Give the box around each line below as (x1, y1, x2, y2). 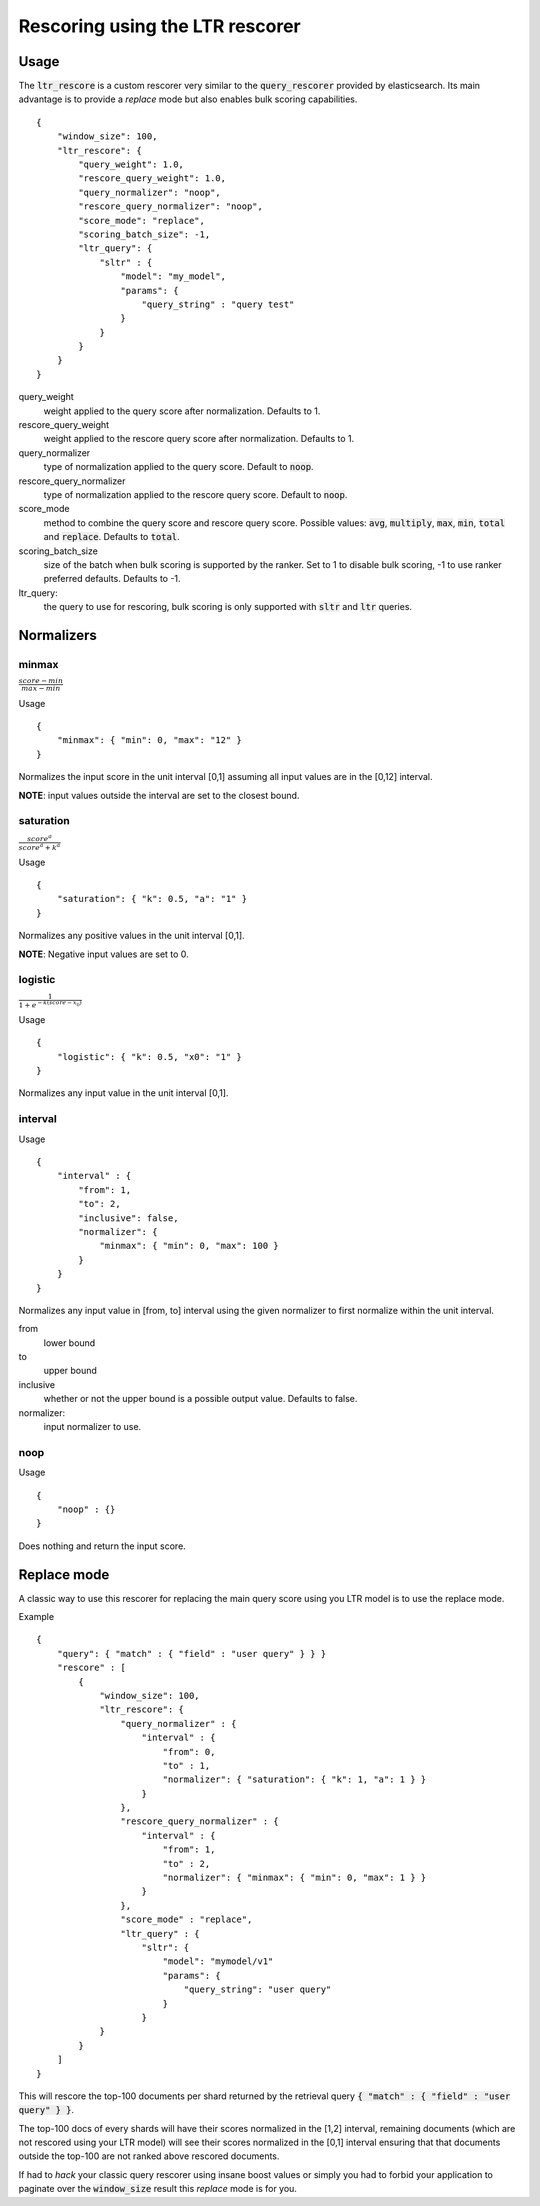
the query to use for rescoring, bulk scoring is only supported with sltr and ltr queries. (43, 601, 413, 613)
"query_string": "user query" (183, 1984, 332, 1995)
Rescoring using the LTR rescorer (18, 15, 301, 37)
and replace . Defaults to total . (43, 531, 180, 543)
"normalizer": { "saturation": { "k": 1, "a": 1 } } (162, 1774, 427, 1785)
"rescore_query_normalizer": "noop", (78, 201, 264, 212)
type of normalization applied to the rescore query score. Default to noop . (43, 489, 348, 500)
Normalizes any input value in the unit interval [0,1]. (18, 1087, 229, 1099)
